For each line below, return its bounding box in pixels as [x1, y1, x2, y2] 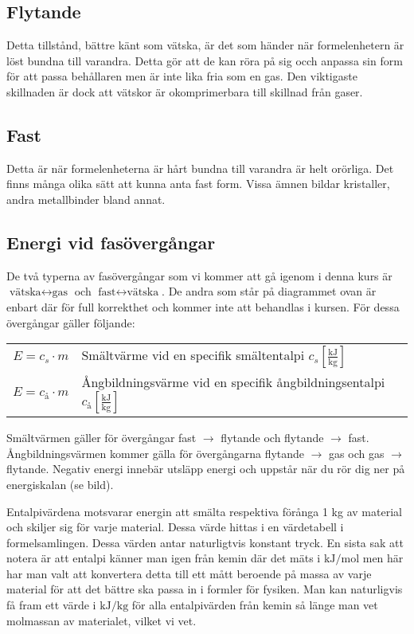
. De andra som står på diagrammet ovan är [162, 283, 377, 299]
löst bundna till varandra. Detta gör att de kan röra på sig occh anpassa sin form [6, 52, 403, 68]
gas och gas [329, 444, 385, 461]
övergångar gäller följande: [6, 314, 135, 331]
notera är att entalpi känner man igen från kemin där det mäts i [6, 550, 321, 566]
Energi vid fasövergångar [6, 229, 216, 254]
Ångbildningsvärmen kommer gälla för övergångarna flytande [6, 444, 305, 461]
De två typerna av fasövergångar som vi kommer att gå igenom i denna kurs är [6, 267, 393, 284]
